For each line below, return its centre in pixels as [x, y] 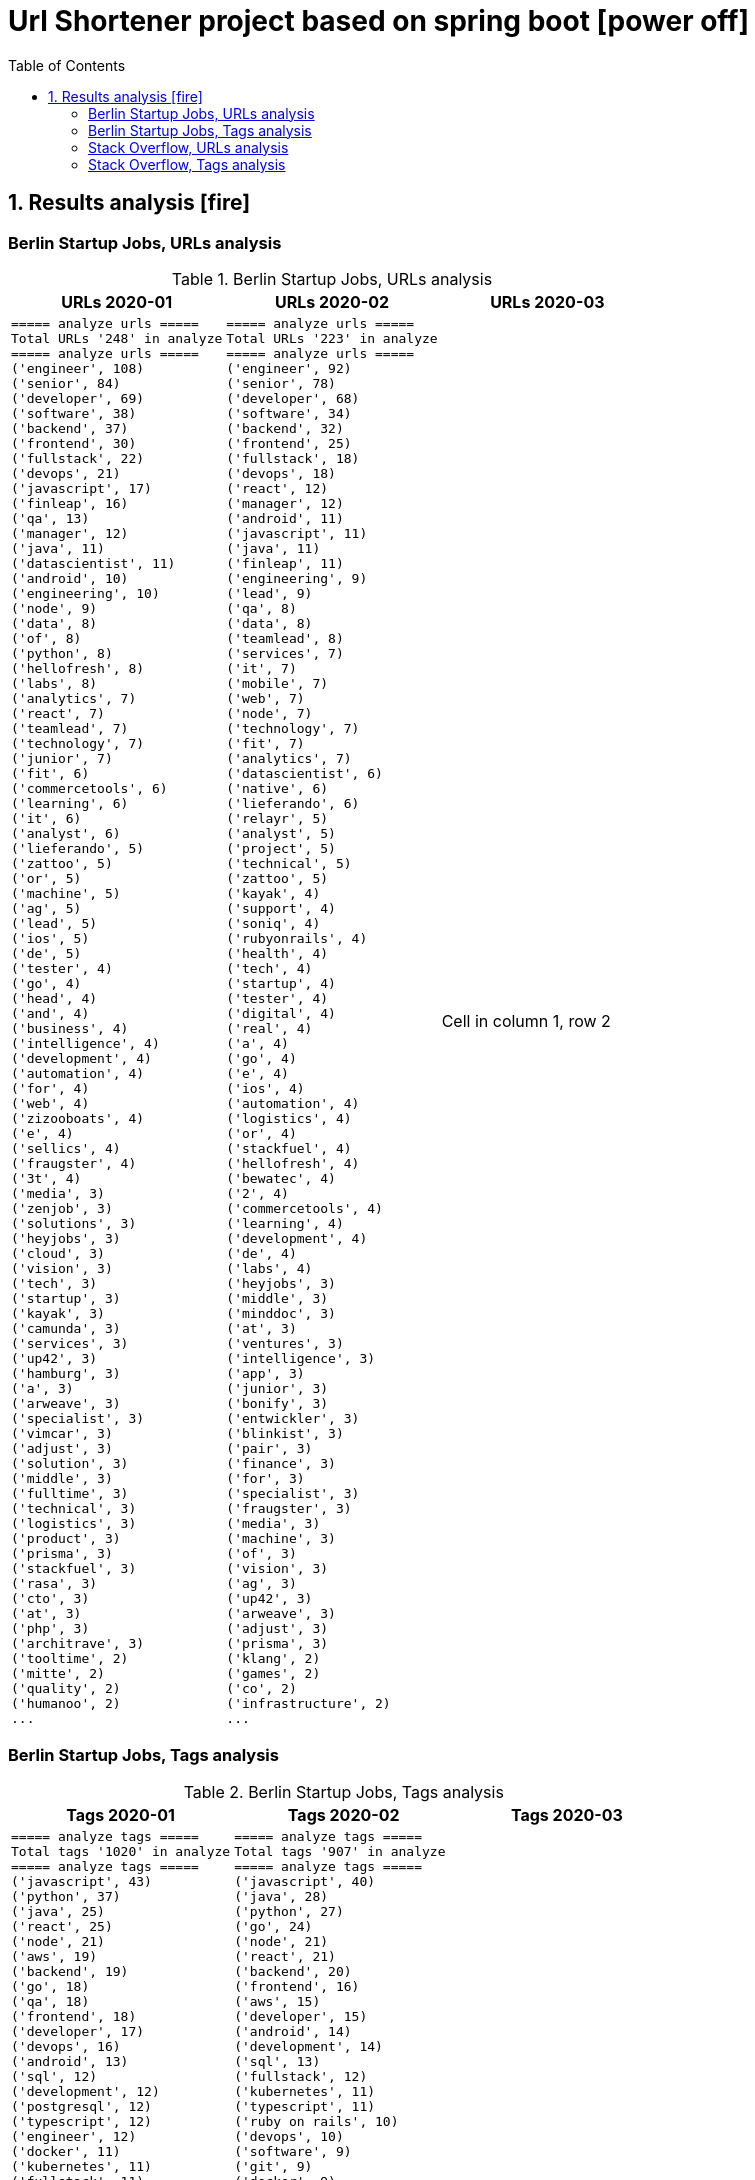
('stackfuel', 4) [289, 1148]
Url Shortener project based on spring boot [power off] [379, 21]
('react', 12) [277, 488]
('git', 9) [273, 2166]
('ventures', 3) [285, 1343]
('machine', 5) [66, 893]
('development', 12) [85, 2091]
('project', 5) [281, 848]
